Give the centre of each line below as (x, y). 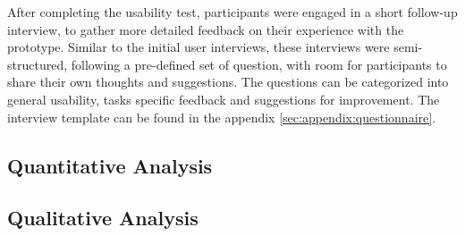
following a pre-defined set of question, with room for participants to (259, 64)
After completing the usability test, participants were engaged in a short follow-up (232, 12)
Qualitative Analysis (103, 218)
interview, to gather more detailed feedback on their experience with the (206, 29)
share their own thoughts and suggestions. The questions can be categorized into (228, 82)
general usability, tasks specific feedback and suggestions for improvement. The (224, 99)
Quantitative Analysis (110, 165)
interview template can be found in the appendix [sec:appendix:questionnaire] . (222, 117)
